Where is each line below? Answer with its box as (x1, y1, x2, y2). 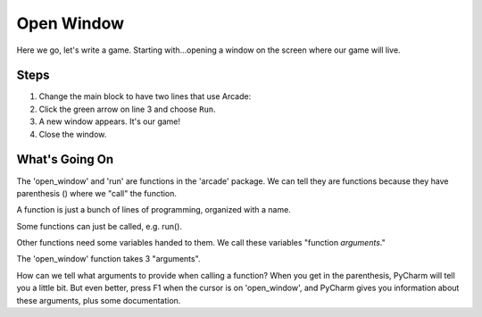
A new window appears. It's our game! (38, 116, 181, 127)
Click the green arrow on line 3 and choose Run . (38, 104, 216, 114)
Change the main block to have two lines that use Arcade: (38, 91, 252, 102)
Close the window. (38, 129, 107, 139)
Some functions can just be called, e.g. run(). (16, 221, 183, 231)
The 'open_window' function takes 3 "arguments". (16, 254, 201, 264)
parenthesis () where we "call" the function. (16, 188, 178, 198)
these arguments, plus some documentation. (16, 295, 181, 305)
